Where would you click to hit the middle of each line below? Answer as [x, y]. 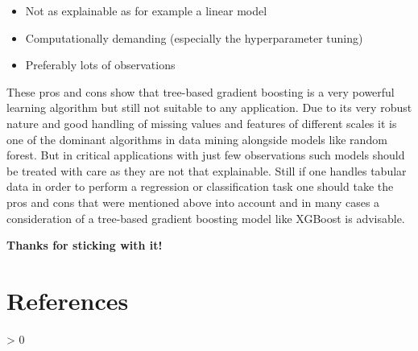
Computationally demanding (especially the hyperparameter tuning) [194, 37]
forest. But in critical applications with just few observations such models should [206, 155]
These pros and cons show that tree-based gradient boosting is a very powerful [201, 91]
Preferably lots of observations [100, 65]
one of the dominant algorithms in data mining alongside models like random [197, 139]
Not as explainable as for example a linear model [146, 10]
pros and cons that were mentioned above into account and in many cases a [193, 202]
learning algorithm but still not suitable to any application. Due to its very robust [209, 107]
